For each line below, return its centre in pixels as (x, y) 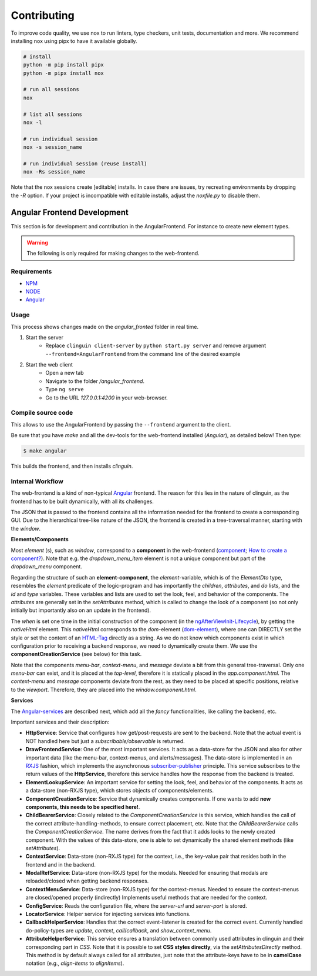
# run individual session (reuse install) (85, 164)
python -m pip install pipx (63, 65)
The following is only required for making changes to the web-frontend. (113, 254)
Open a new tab (65, 373)
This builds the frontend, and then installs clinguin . (72, 466)
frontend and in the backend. (61, 864)
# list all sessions (53, 114)
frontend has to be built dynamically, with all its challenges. (82, 501)
